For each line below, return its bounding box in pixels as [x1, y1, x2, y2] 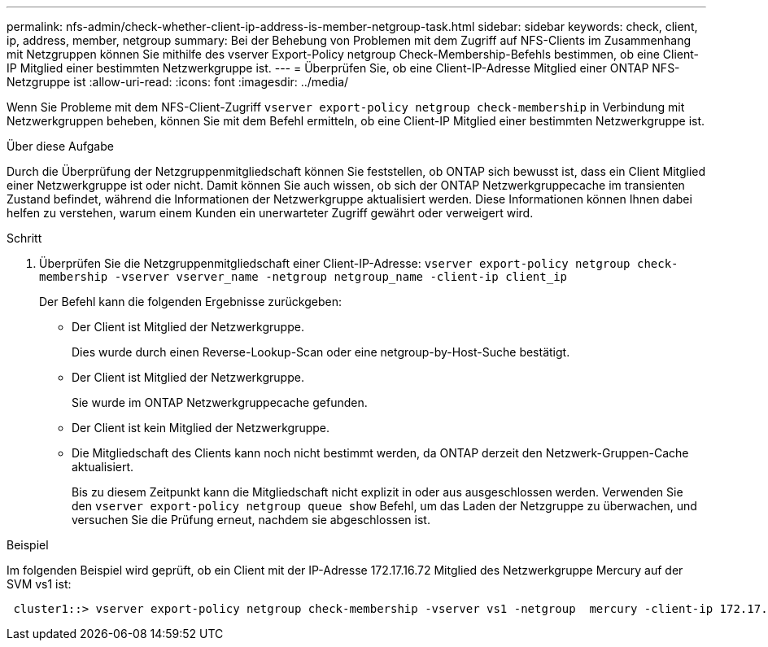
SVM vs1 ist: [7, 577, 72, 591]
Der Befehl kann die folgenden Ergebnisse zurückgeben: [39, 295, 342, 308]
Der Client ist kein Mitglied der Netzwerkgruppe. [72, 421, 330, 435]
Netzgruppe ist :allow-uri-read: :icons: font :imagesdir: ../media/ [7, 75, 349, 89]
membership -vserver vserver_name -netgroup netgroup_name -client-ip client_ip [39, 270, 568, 283]
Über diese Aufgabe [7, 139, 114, 153]
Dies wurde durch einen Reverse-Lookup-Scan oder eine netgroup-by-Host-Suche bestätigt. [72, 345, 570, 359]
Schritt [7, 231, 42, 245]
